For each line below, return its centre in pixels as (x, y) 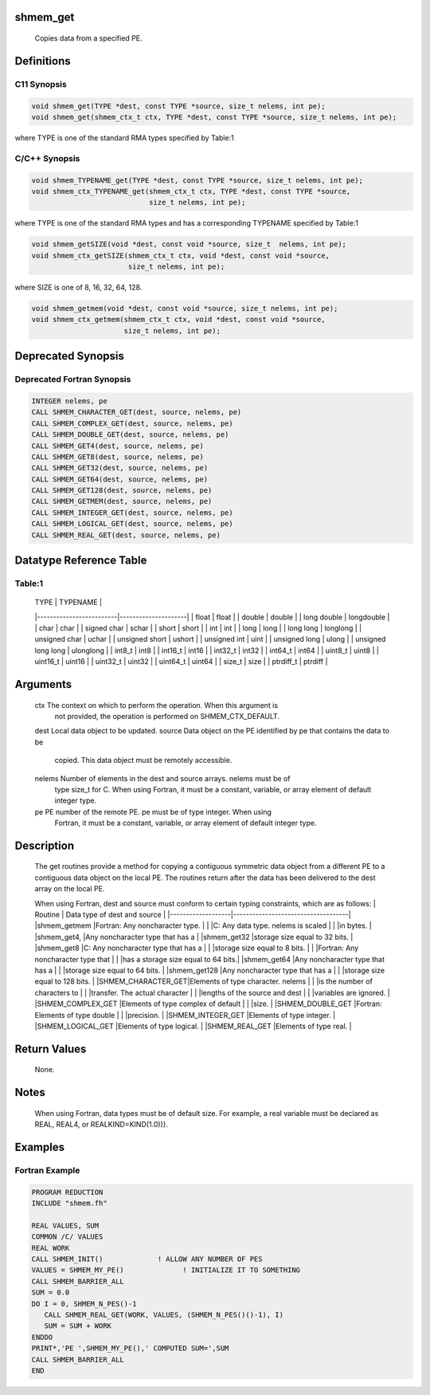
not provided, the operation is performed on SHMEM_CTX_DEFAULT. (167, 716)
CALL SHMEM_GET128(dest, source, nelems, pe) (122, 491)
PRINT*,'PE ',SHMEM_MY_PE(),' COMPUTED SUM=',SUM (130, 1348)
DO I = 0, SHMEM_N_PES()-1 (84, 1304)
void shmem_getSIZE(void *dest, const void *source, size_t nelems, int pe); (189, 244)
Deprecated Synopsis (70, 356)
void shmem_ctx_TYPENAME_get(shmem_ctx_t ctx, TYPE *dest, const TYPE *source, (191, 191)
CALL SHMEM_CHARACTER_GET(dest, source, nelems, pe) (137, 412)
